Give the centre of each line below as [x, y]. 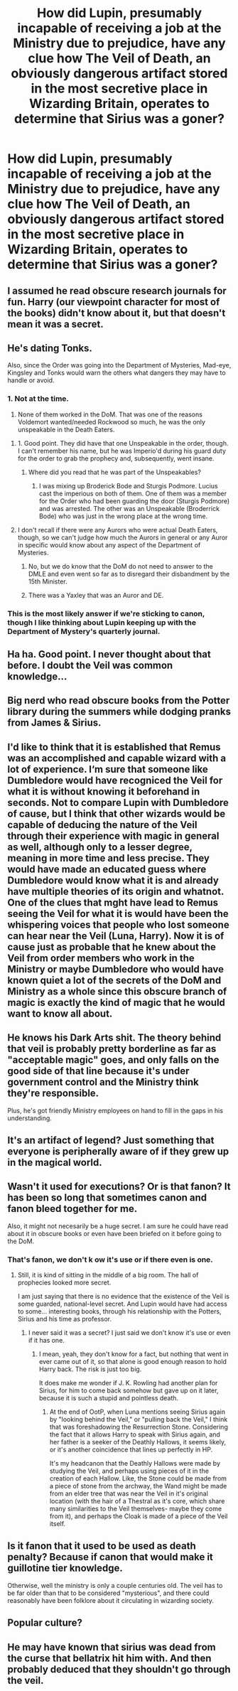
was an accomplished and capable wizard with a [117, 758]
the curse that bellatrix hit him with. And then [109, 1658]
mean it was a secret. [56, 324]
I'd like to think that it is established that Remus [114, 747]
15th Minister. [48, 581]
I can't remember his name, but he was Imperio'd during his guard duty [121, 451]
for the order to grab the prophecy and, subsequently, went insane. [116, 458]
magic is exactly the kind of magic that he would [117, 1003]
